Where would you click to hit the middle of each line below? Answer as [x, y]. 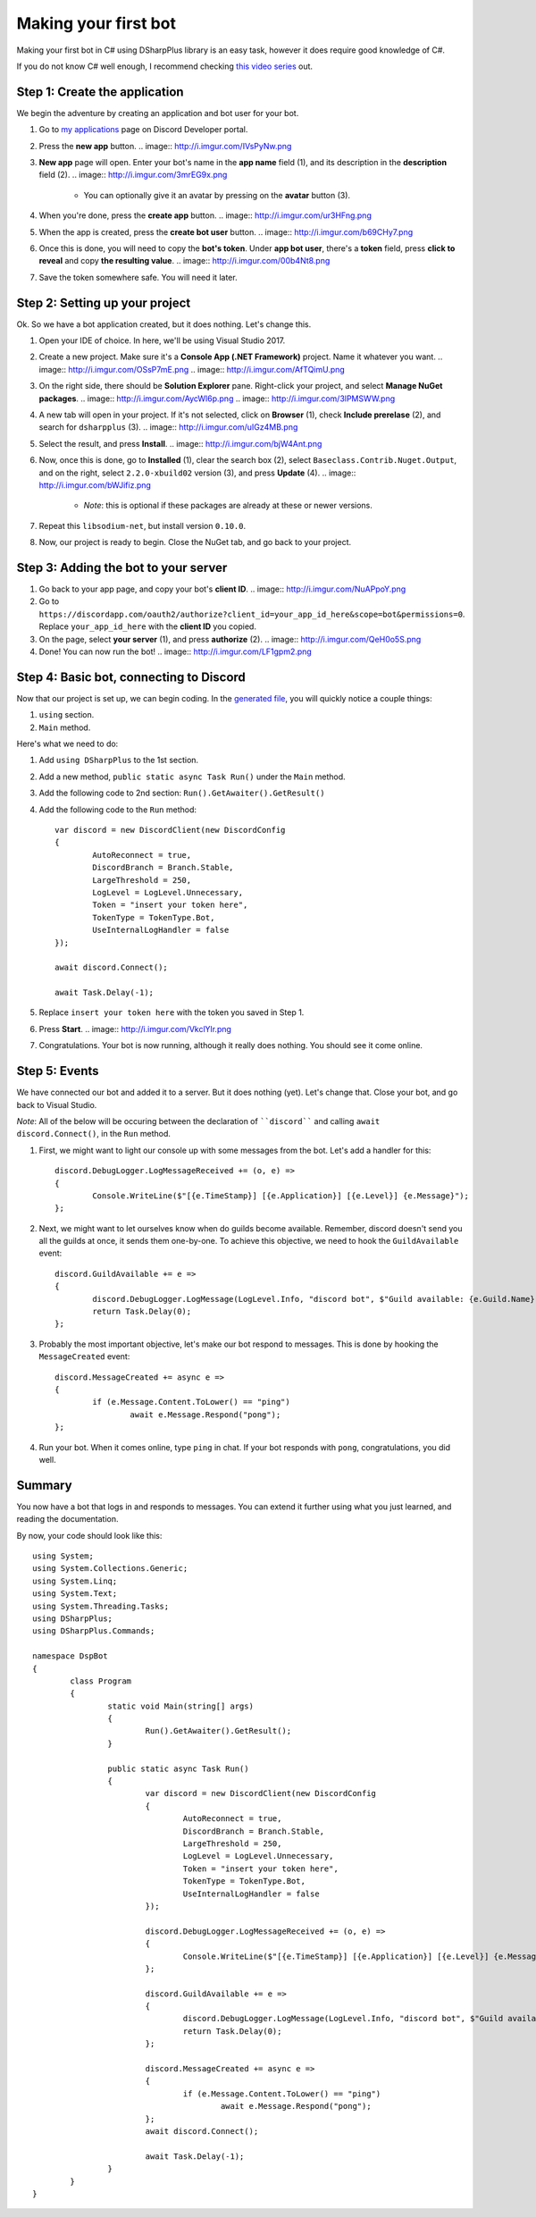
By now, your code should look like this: [89, 1535]
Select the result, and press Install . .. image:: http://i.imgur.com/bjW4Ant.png [180, 443]
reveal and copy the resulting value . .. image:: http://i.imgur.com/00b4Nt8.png [184, 261]
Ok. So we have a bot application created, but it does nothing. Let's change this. [164, 324]
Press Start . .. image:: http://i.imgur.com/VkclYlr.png [135, 1029]
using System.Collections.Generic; [110, 1569]
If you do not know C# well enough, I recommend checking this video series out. [164, 66]
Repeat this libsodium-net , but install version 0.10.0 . [142, 525]
